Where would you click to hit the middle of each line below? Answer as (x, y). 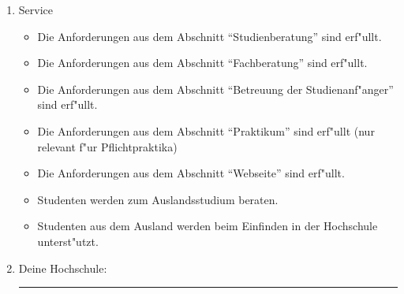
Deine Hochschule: (63, 268)
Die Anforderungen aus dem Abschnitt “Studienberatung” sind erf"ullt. (209, 36)
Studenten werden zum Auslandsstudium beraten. (158, 199)
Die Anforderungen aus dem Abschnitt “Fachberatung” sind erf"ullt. (202, 63)
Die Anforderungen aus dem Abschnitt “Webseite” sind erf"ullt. (191, 173)
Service (36, 9)
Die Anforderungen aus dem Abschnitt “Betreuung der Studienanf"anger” (215, 89)
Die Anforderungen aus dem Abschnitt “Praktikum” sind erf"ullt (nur (206, 130)
